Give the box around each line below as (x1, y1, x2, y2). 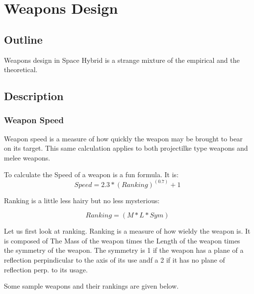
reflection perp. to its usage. (4, 264, 88, 274)
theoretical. (4, 64, 38, 75)
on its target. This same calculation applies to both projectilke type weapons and (4, 143, 248, 153)
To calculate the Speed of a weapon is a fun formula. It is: (4, 169, 179, 179)
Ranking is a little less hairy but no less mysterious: (4, 195, 160, 205)
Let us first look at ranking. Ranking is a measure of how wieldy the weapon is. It (4, 226, 251, 236)
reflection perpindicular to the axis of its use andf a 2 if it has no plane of (4, 254, 225, 265)
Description (4, 88, 64, 104)
